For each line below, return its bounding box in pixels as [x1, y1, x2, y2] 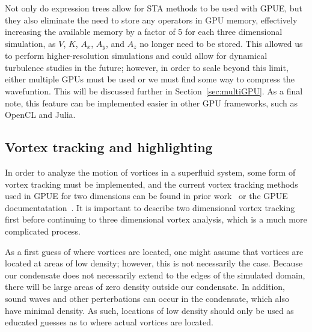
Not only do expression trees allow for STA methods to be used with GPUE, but [5, 2, 302, 14]
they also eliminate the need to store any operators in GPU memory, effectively [5, 13, 298, 26]
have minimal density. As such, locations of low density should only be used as [5, 304, 294, 316]
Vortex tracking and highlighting [5, 138, 213, 156]
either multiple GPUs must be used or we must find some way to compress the [5, 73, 295, 85]
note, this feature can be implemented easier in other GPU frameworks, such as [5, 96, 298, 109]
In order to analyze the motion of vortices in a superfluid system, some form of [5, 166, 296, 178]
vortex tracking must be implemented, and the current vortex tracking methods [5, 177, 298, 190]
